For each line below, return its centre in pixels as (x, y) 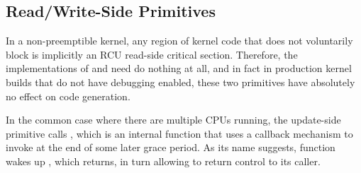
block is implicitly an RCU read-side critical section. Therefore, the (152, 54)
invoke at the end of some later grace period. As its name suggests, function (171, 147)
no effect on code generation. (68, 96)
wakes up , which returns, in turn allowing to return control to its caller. (163, 161)
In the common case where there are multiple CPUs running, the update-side (173, 120)
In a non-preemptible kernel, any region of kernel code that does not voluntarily (179, 41)
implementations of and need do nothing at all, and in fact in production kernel (179, 68)
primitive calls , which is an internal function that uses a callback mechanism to (179, 133)
